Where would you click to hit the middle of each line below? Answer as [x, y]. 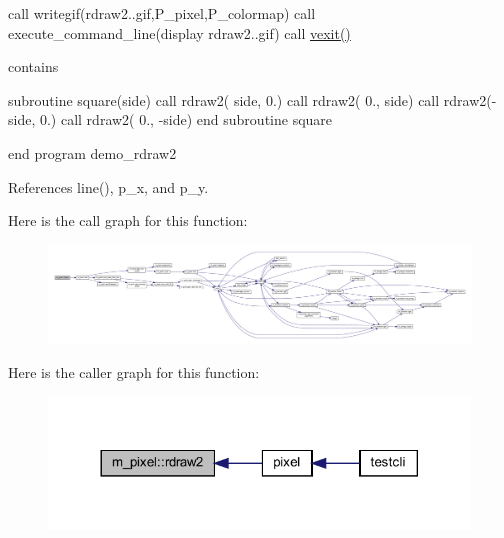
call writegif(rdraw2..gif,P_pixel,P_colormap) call [162, 13]
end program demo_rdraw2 [92, 152]
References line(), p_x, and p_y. [108, 186]
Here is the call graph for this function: [128, 220]
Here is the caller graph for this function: [134, 372]
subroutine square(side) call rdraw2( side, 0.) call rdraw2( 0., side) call [224, 99]
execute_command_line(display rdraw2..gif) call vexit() [179, 32]
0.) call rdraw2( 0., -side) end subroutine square [186, 119]
